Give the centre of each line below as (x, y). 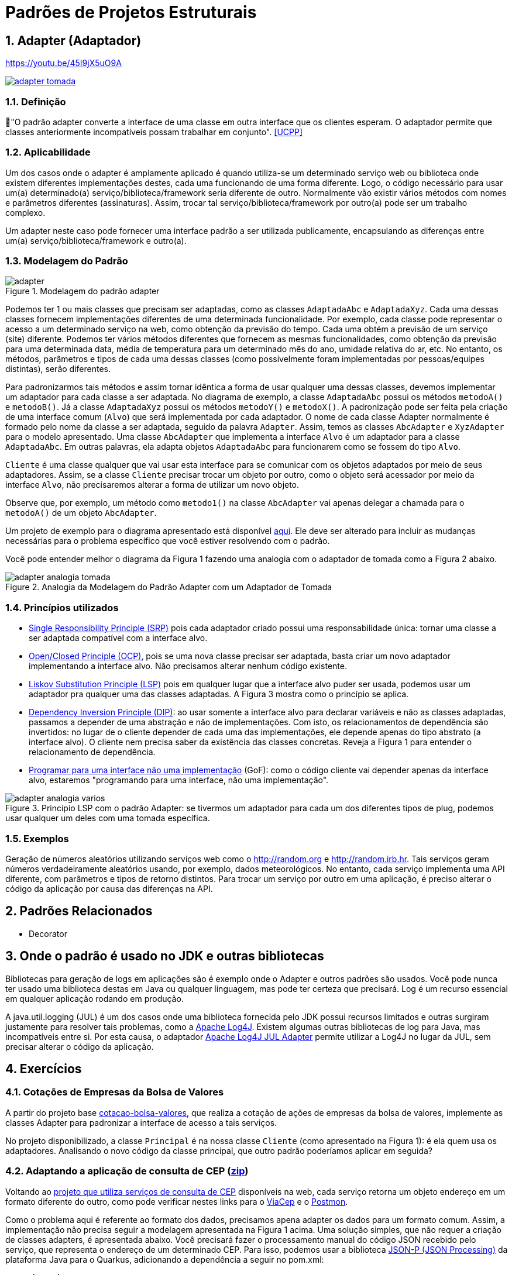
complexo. (25, 212)
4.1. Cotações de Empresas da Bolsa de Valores (115, 1092)
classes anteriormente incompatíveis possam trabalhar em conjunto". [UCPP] (154, 132)
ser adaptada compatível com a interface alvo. (118, 638)
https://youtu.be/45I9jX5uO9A (63, 63)
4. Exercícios (44, 1069)
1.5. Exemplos (37, 838)
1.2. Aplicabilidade (48, 152)
